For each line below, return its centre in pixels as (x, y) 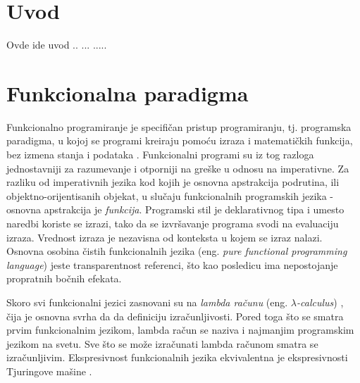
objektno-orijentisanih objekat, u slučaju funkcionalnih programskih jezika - (170, 195)
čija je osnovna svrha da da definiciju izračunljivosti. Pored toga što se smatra (175, 316)
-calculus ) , (320, 302)
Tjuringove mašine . (49, 371)
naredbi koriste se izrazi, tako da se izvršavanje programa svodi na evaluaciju (173, 223)
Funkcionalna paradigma (128, 93)
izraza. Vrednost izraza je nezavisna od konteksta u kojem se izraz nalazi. (165, 237)
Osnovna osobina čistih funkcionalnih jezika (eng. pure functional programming (177, 251)
